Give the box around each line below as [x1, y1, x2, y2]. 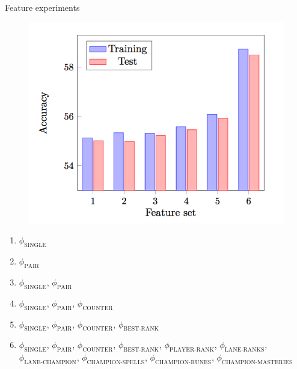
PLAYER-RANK [169, 347, 215, 353]
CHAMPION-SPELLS [87, 359, 145, 365]
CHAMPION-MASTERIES [221, 359, 293, 365]
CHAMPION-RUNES [155, 359, 212, 365]
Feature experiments [5, 1, 80, 13]
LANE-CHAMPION [24, 359, 76, 365]
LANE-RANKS [224, 347, 265, 353]
